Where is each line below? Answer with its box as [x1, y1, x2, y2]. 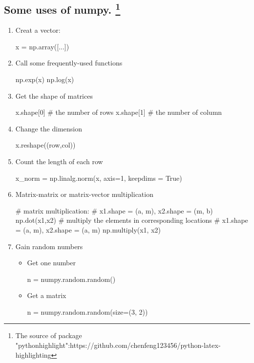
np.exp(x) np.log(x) [15, 74, 74, 84]
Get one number [27, 257, 76, 268]
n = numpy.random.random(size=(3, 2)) [27, 306, 148, 317]
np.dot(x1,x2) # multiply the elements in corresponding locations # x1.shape [15, 215, 248, 225]
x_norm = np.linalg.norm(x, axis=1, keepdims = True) [15, 172, 182, 183]
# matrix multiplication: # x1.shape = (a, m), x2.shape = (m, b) [15, 205, 213, 215]
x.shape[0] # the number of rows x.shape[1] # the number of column [15, 107, 222, 117]
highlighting [15, 349, 51, 360]
